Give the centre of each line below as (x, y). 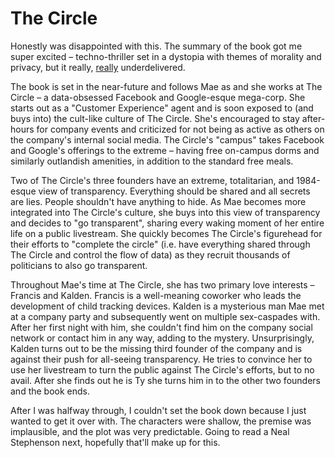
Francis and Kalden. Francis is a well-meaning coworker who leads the (156, 295)
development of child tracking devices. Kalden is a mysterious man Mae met (167, 306)
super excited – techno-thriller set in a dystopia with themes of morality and (166, 56)
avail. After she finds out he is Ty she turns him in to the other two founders (165, 380)
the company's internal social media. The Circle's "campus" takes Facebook (167, 139)
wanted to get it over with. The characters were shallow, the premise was (161, 421)
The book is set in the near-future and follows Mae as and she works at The (166, 86)
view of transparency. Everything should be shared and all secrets (174, 191)
